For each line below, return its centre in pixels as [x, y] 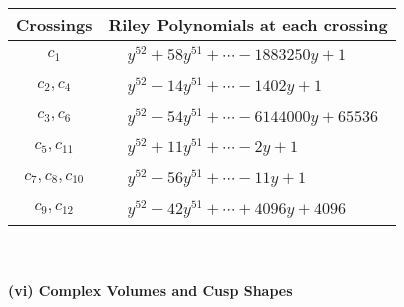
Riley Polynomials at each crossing [248, 24]
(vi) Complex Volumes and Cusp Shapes [150, 290]
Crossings [54, 24]
